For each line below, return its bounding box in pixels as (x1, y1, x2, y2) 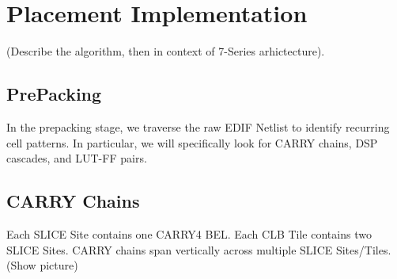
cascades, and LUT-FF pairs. (6, 150, 147, 166)
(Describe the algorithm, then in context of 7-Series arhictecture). (6, 43, 325, 59)
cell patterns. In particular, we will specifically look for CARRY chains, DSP (6, 134, 378, 151)
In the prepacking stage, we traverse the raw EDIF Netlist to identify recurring (6, 118, 390, 135)
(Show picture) (6, 257, 78, 273)
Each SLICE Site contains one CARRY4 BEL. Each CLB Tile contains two (6, 225, 372, 242)
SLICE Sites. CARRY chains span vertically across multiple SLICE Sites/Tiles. (6, 241, 391, 258)
